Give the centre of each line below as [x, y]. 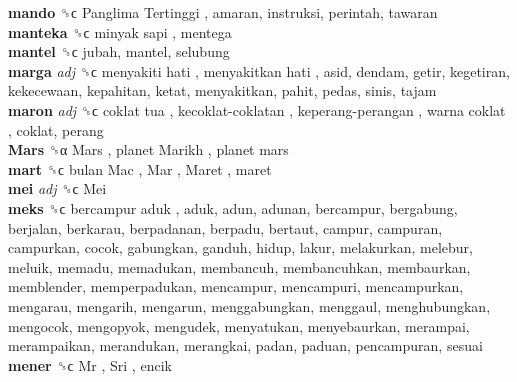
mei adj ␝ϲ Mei [57, 188]
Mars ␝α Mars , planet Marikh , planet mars [148, 149]
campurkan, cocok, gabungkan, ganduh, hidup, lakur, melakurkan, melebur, [240, 247]
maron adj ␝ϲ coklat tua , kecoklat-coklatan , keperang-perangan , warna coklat [257, 109]
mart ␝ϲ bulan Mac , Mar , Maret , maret [140, 168]
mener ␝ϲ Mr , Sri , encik [90, 364]
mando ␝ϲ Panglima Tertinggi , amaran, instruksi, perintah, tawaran [223, 12]
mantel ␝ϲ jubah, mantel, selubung [119, 51]
